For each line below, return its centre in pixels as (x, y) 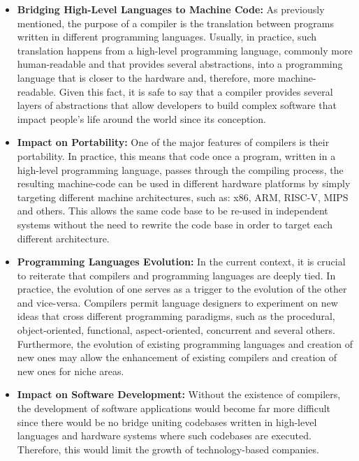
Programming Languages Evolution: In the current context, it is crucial (181, 262)
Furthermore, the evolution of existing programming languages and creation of (185, 343)
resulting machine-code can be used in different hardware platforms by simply (184, 183)
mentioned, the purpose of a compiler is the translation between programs (175, 23)
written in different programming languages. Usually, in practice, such (167, 37)
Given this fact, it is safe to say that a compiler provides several (196, 91)
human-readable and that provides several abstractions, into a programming (180, 64)
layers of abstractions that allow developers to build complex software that (177, 105)
